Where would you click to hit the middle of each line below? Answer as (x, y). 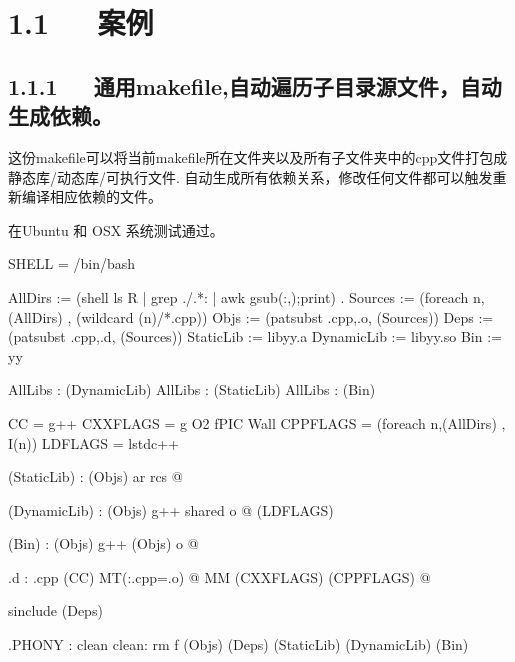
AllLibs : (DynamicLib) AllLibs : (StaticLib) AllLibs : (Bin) (192, 389)
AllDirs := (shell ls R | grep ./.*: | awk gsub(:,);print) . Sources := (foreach (238, 296)
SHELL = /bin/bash (72, 263)
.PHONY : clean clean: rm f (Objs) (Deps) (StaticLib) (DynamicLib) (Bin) (238, 644)
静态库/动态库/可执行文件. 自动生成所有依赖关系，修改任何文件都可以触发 (250, 176)
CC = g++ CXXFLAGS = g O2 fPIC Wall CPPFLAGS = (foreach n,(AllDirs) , (257, 422)
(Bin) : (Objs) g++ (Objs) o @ (103, 543)
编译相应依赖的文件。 (91, 196)
